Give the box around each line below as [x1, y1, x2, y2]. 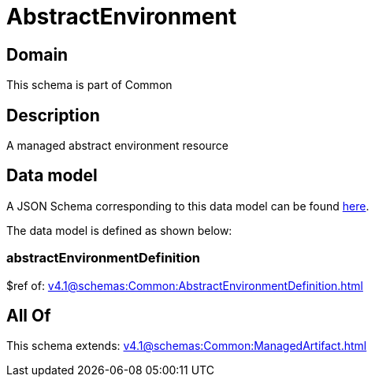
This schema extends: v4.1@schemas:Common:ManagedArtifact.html [6, 339, 367, 353]
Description [6, 105, 100, 125]
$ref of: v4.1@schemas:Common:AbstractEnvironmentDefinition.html [6, 278, 363, 292]
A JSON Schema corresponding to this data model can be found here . [6, 199, 369, 213]
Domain [6, 44, 69, 65]
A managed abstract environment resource [6, 139, 229, 153]
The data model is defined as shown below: [6, 223, 232, 237]
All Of [6, 306, 51, 326]
